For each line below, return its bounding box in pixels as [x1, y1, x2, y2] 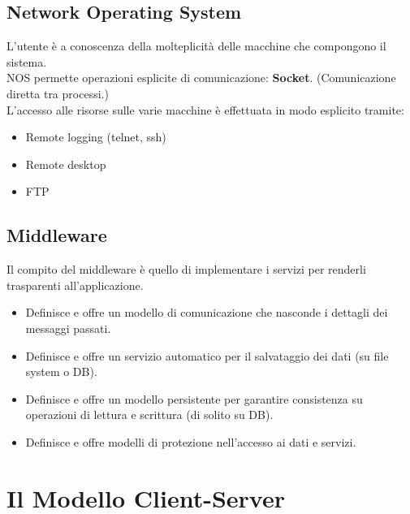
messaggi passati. [25, 319, 111, 336]
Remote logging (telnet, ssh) [25, 128, 166, 145]
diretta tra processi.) [6, 84, 109, 102]
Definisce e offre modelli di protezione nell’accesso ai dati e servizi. [25, 433, 356, 450]
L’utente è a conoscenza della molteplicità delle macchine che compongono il [6, 37, 386, 54]
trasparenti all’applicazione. [6, 276, 144, 293]
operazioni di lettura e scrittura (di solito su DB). [25, 406, 274, 423]
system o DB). [25, 363, 97, 380]
